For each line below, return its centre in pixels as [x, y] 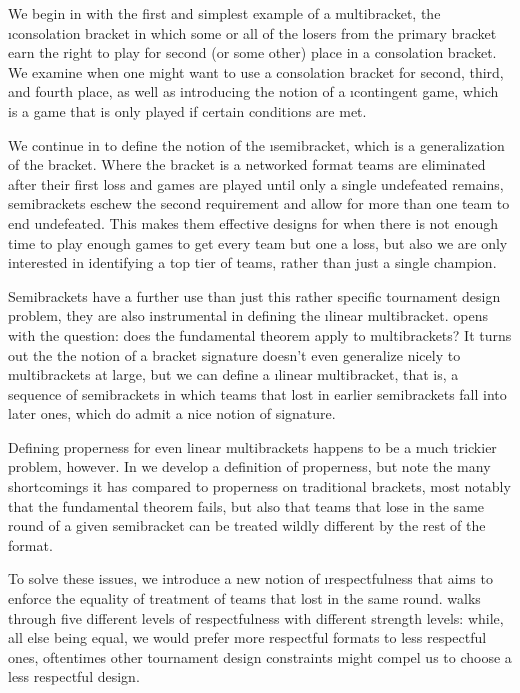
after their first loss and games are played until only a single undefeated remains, [256, 183]
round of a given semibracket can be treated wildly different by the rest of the [247, 525]
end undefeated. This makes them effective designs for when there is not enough [253, 222]
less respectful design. [74, 676]
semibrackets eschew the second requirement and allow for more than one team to [259, 203]
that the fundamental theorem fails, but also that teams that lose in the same [246, 505]
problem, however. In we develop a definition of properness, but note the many [249, 466]
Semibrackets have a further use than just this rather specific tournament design [254, 295]
